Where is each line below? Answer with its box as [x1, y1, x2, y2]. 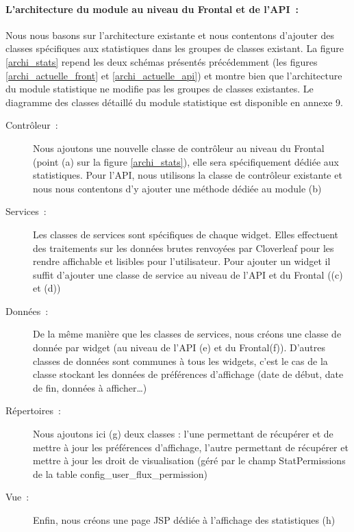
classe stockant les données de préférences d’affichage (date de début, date [33, 367, 344, 381]
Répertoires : [5, 403, 61, 418]
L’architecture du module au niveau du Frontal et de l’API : [5, 1, 299, 16]
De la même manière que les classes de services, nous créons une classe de [33, 327, 342, 341]
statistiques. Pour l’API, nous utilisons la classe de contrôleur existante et [33, 168, 342, 182]
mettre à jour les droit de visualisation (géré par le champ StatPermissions [33, 453, 346, 468]
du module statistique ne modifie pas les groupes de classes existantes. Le [5, 81, 314, 96]
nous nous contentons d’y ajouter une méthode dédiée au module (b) [33, 181, 322, 195]
